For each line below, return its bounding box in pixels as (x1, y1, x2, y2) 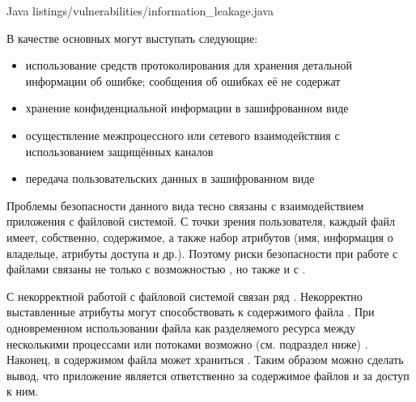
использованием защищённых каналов (25, 142, 214, 159)
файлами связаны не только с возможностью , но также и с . (6, 260, 306, 277)
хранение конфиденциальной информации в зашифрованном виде (25, 99, 349, 116)
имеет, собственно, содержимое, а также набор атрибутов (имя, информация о (6, 228, 393, 245)
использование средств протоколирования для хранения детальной (25, 57, 352, 74)
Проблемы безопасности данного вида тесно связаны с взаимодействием (6, 197, 364, 214)
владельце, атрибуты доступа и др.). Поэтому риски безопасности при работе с (6, 244, 398, 261)
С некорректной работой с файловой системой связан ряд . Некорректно (6, 287, 363, 304)
